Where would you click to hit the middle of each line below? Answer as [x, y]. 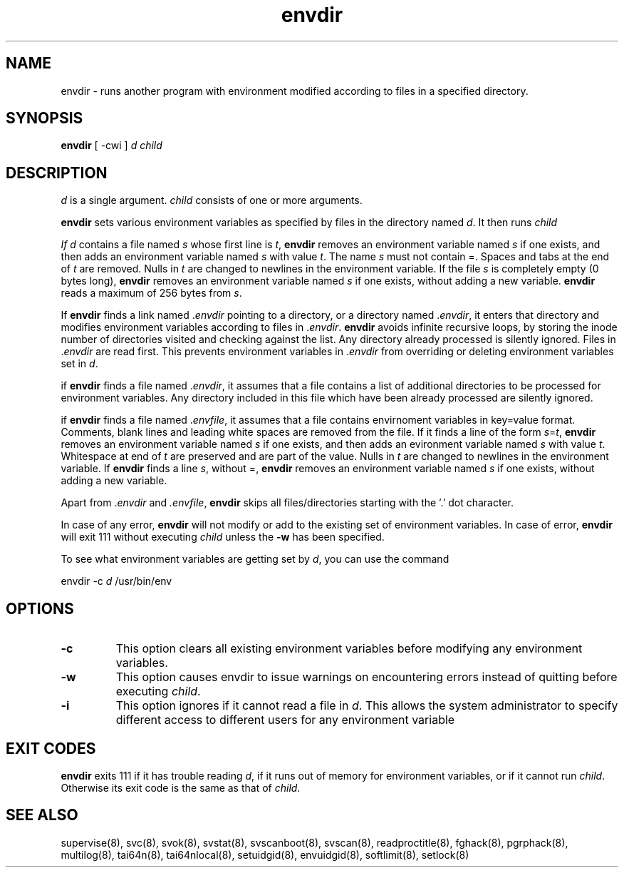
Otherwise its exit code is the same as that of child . [181, 787]
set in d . [79, 364]
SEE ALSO [42, 815]
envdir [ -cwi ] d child [111, 145]
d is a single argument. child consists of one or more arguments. [212, 200]
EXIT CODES [51, 748]
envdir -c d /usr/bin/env [116, 581]
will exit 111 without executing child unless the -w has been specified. [223, 537]
